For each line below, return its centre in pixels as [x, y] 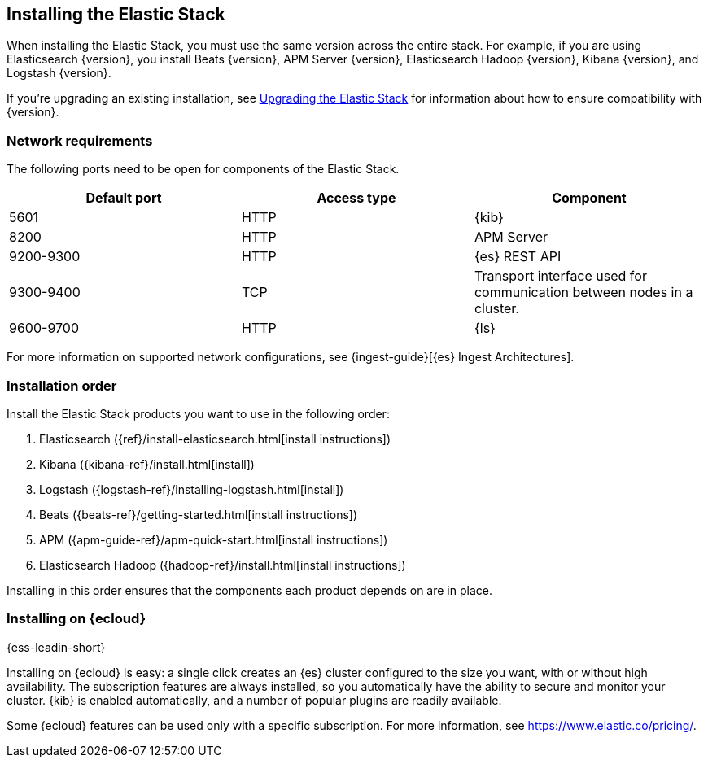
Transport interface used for [560, 276]
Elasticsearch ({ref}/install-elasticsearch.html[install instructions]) [215, 439]
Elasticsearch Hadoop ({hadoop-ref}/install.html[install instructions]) [223, 565]
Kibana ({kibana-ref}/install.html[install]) [147, 464]
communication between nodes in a [583, 293]
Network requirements [80, 140]
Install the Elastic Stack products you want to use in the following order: [198, 413]
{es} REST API [518, 257]
